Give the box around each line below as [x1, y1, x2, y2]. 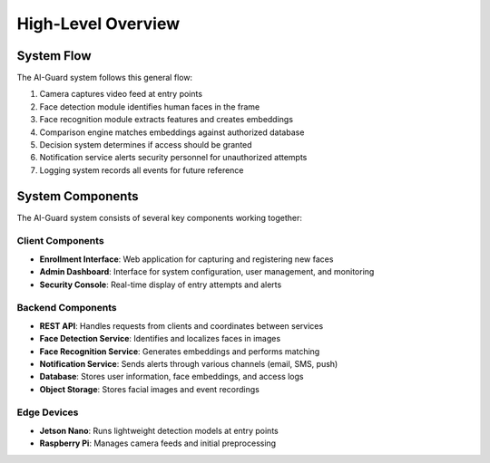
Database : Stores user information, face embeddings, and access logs [39, 371, 304, 382]
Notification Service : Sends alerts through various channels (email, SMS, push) [39, 358, 338, 369]
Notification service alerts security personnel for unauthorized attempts [39, 152, 308, 163]
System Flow [16, 48, 92, 63]
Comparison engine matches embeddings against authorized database [39, 127, 305, 138]
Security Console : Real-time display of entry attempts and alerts [39, 279, 282, 290]
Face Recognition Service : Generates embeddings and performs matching [39, 345, 320, 357]
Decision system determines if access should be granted [39, 140, 253, 150]
